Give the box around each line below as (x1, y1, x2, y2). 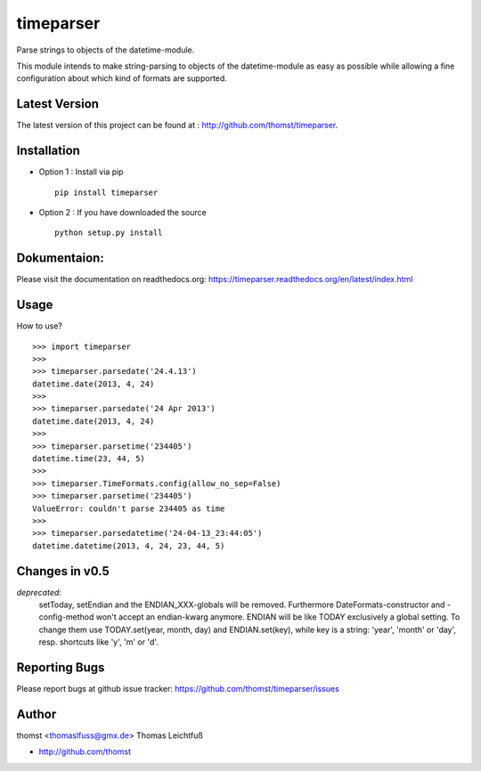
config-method (38, 612, 94, 622)
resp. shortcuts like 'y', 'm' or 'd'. (38, 637, 159, 647)
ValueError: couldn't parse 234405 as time (32, 503, 225, 514)
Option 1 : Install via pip (38, 166, 124, 177)
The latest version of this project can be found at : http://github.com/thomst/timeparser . (16, 120, 338, 131)
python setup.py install (54, 228, 163, 238)
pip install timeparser (54, 187, 159, 198)
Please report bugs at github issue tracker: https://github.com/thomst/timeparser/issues (16, 684, 340, 694)
